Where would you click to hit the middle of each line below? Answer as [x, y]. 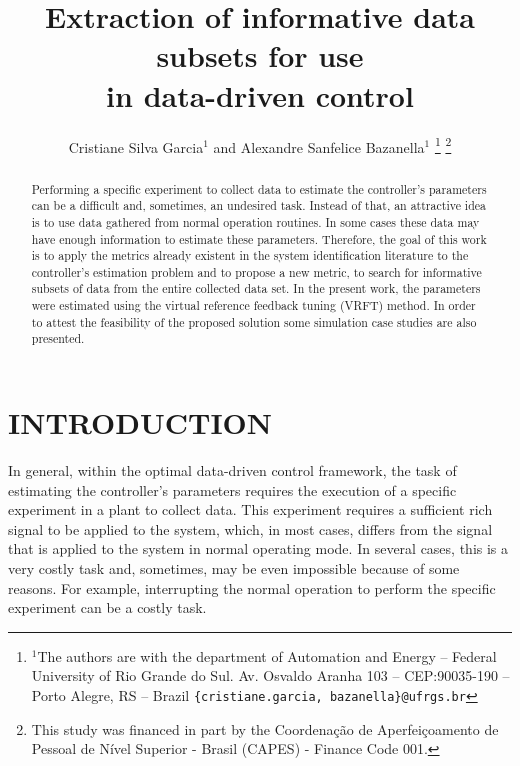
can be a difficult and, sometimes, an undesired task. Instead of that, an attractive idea [259, 205]
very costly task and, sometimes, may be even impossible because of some [234, 568]
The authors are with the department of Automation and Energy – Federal [267, 655]
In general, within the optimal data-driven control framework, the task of [232, 470]
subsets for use [260, 55]
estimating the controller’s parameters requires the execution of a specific [232, 489]
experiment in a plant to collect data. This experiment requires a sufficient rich [250, 509]
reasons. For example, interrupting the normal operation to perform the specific [252, 587]
